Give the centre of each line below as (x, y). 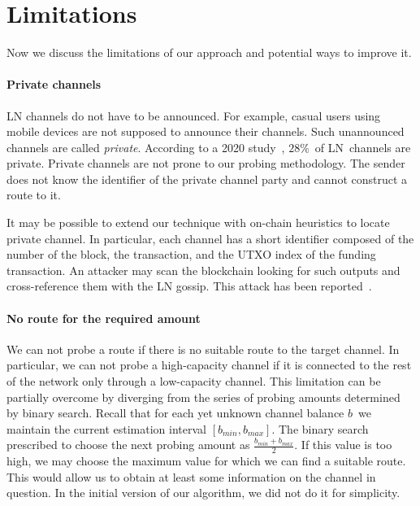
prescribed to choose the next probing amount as (128, 445)
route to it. (34, 195)
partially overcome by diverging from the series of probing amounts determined (204, 397)
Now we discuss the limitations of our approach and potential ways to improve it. (209, 52)
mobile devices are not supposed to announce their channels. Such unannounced (206, 131)
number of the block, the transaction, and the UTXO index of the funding (191, 254)
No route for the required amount (104, 318)
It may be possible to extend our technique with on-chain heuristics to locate (198, 222)
